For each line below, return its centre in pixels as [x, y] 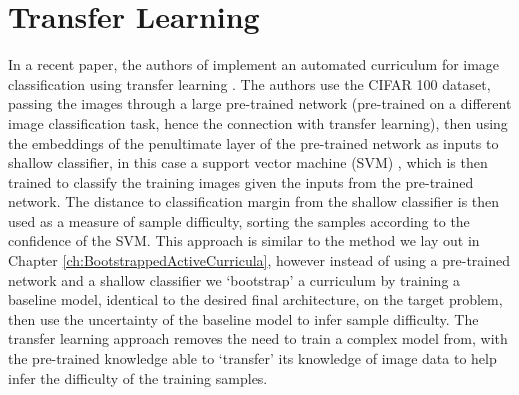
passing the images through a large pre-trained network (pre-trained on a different [260, 103]
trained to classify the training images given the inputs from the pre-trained [241, 181]
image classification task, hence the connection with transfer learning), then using [258, 122]
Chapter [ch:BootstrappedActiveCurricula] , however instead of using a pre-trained [259, 260]
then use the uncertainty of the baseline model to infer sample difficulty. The [243, 318]
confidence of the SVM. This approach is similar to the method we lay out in [244, 240]
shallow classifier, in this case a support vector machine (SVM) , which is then [248, 162]
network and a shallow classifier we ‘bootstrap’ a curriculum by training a [234, 279]
